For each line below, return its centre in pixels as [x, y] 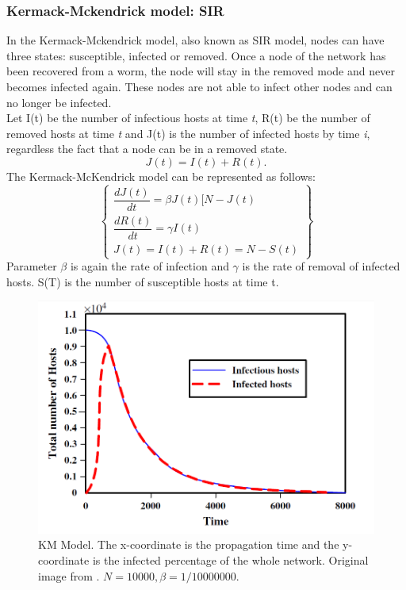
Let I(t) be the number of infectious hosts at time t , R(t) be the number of [188, 118]
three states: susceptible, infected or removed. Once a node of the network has [196, 55]
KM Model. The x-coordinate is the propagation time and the [189, 544]
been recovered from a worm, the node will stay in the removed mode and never [201, 71]
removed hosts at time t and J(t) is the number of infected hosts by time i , [188, 133]
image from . [69, 575]
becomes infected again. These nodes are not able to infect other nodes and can [199, 86]
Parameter [32, 266]
